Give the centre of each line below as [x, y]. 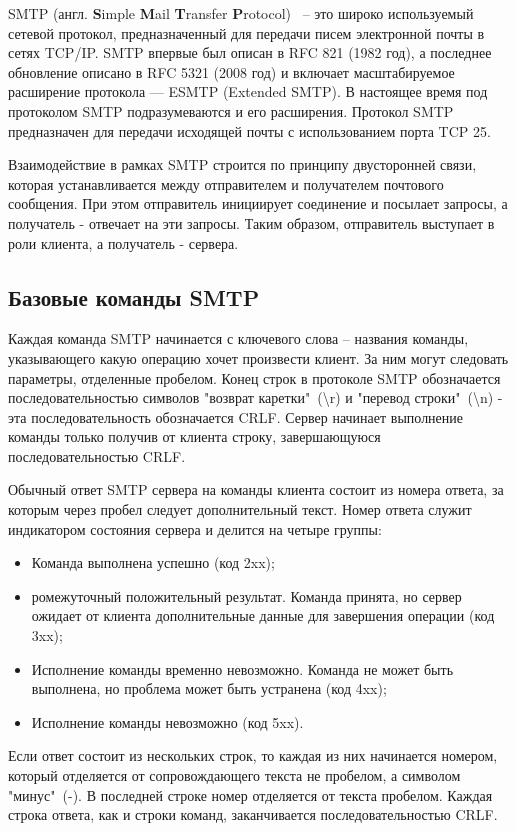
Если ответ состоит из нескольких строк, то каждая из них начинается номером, [253, 755]
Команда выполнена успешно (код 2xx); [153, 562]
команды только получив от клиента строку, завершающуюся [194, 436]
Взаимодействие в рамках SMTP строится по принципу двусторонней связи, [242, 164]
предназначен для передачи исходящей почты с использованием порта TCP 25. [249, 130]
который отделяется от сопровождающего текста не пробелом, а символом [234, 775]
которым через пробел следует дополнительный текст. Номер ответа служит [240, 509]
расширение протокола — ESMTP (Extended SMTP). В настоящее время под [248, 91]
